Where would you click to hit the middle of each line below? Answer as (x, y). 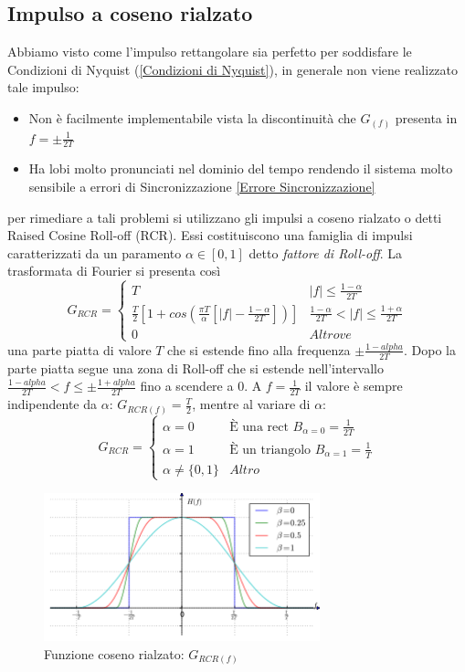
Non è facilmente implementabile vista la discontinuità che (192, 117)
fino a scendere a (187, 386)
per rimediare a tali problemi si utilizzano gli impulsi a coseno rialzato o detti (225, 217)
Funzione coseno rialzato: (114, 653)
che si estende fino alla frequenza (259, 349)
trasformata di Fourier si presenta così (114, 271)
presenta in (426, 117)
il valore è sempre (354, 386)
